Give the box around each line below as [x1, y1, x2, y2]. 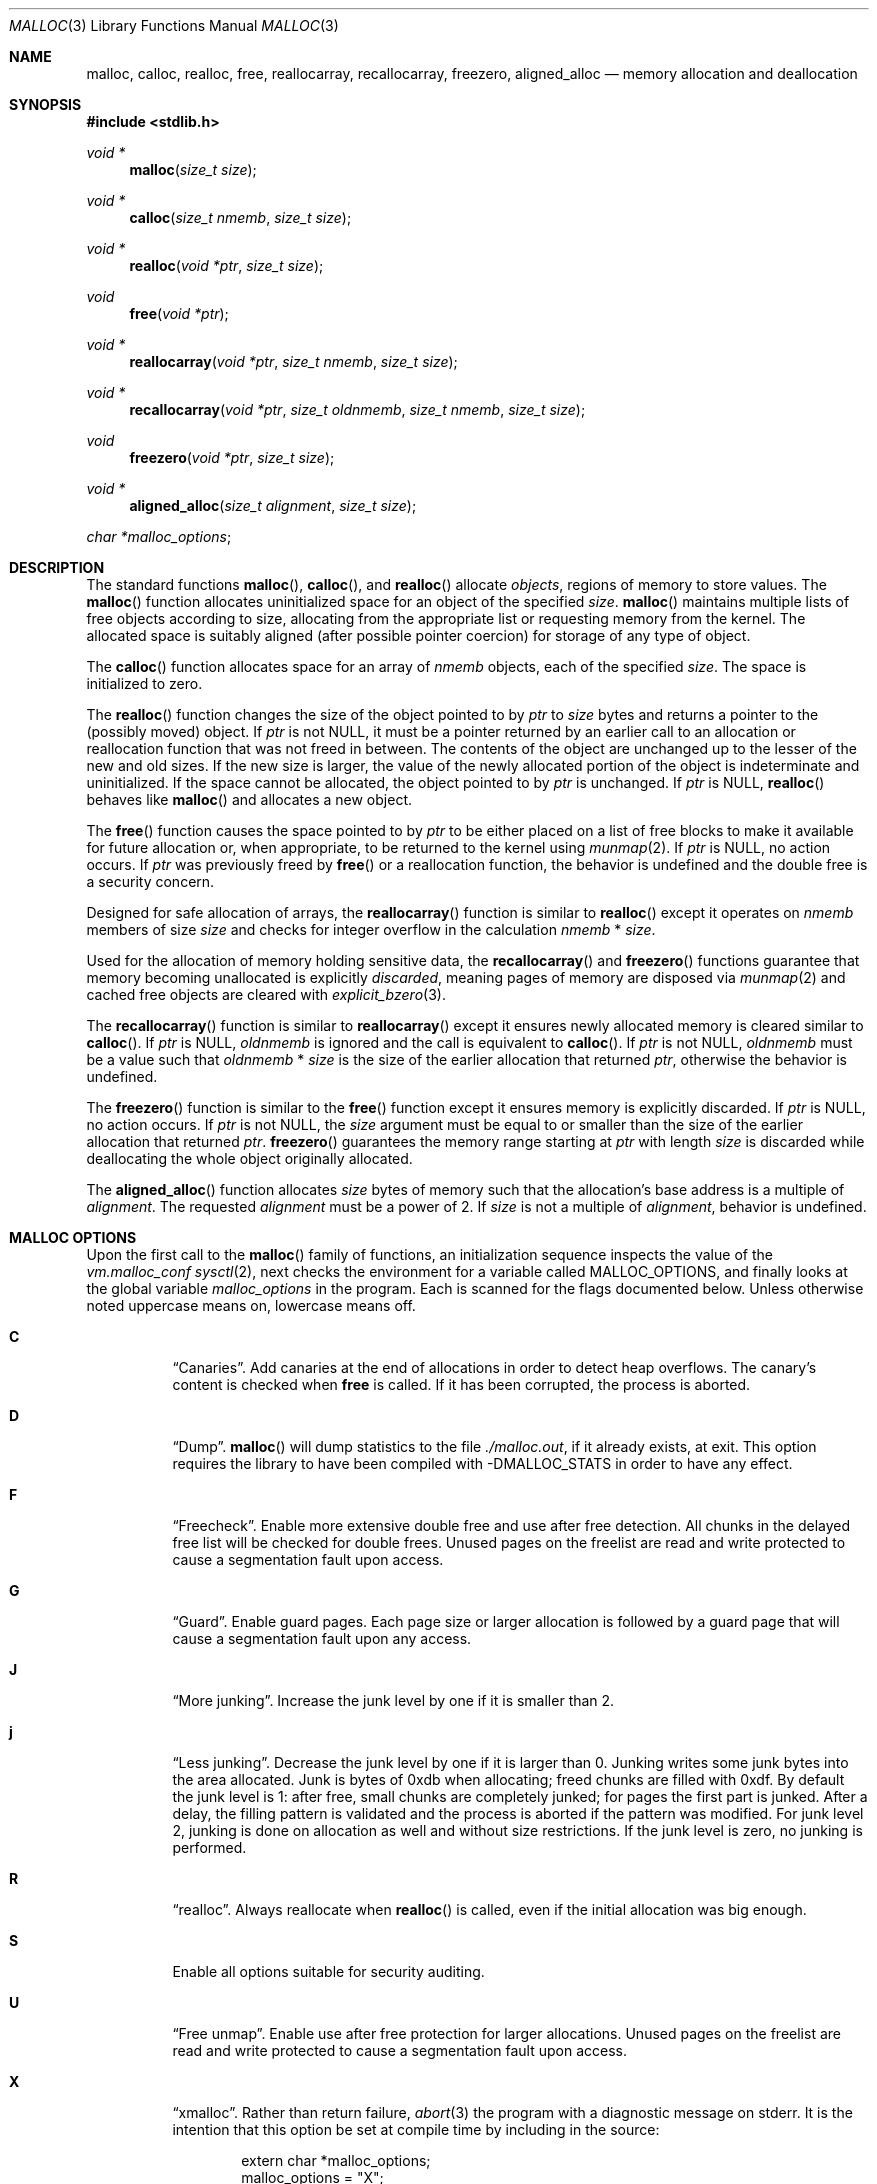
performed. [172, 1839, 247, 1856]
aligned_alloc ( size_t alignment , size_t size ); [129, 497, 417, 514]
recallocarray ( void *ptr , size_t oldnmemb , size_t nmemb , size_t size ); [129, 401, 586, 418]
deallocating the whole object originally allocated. [86, 1150, 413, 1167]
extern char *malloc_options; [241, 2152, 431, 2169]
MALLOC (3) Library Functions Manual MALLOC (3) [9, 17, 339, 34]
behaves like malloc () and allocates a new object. [86, 791, 412, 808]
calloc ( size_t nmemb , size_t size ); [129, 209, 352, 226]
